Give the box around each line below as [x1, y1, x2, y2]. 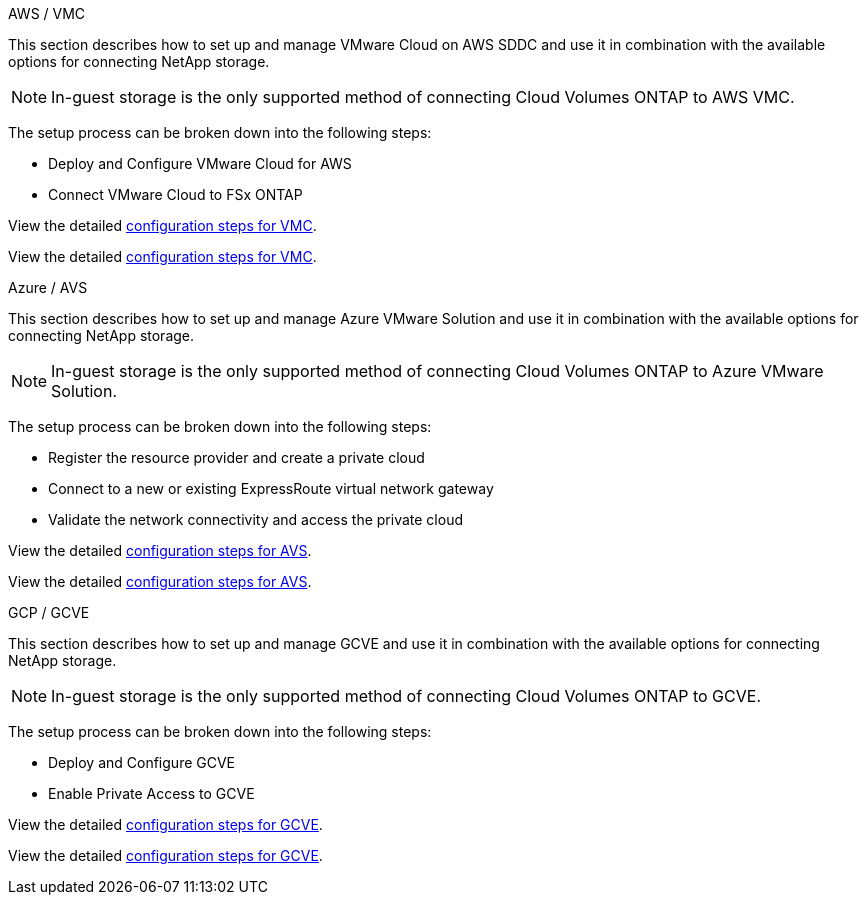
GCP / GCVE [8, 604, 90, 621]
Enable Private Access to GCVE [48, 785, 255, 802]
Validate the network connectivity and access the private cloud [48, 511, 463, 528]
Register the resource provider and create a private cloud [48, 449, 425, 466]
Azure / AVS [8, 279, 88, 296]
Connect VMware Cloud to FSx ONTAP [48, 186, 303, 203]
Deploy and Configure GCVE [48, 754, 236, 771]
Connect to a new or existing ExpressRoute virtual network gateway [48, 480, 494, 497]
